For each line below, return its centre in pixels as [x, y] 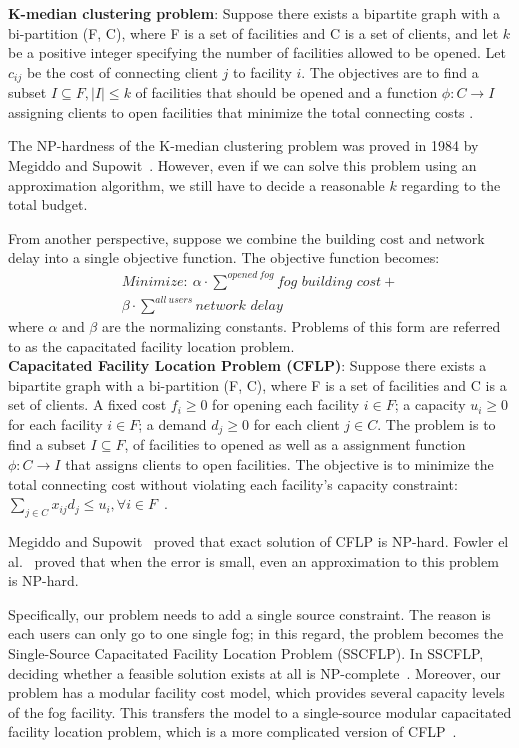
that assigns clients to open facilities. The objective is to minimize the [279, 464]
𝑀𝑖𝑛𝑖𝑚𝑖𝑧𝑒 [152, 281]
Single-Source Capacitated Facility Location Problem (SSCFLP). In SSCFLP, [246, 653]
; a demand [172, 424]
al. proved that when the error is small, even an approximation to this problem [253, 560]
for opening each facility [286, 404]
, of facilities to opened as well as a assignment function [295, 444]
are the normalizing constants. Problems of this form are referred [301, 326]
